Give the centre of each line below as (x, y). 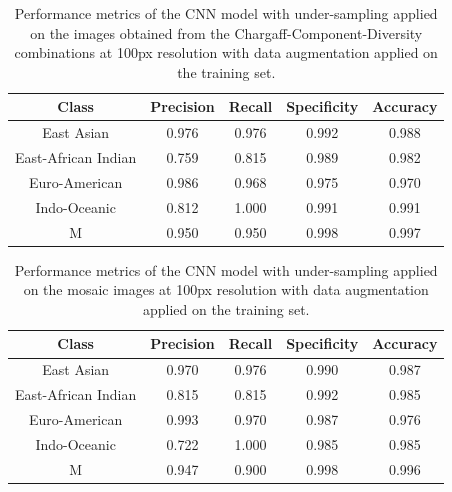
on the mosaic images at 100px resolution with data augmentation (226, 289)
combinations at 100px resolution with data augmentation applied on (226, 52)
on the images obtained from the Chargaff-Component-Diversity (226, 32)
